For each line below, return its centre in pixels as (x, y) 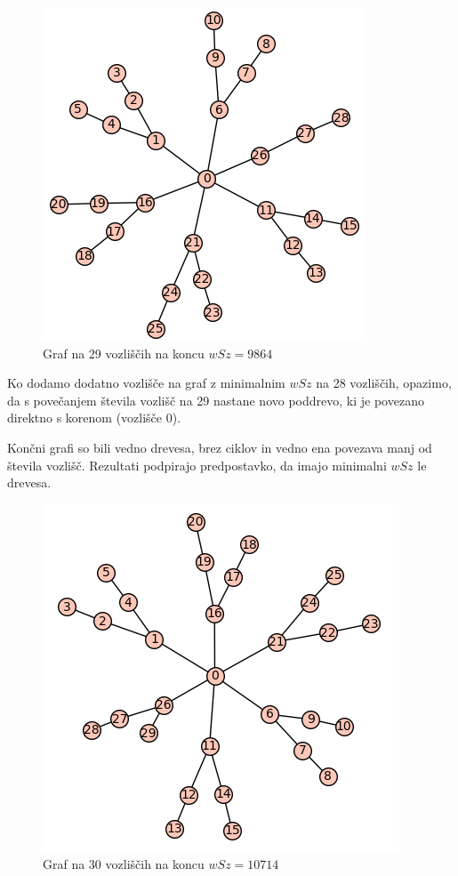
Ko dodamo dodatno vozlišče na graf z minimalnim (146, 383)
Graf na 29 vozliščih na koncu (124, 353)
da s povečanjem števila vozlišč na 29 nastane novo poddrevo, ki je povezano (216, 400)
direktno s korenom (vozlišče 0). (94, 418)
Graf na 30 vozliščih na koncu (124, 864)
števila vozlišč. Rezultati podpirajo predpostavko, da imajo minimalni (197, 465)
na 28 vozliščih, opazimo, (384, 383)
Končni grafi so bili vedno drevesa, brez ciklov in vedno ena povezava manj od (220, 447)
